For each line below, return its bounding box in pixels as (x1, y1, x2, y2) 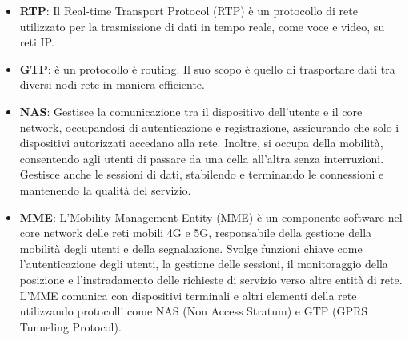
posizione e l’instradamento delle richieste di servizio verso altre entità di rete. (19, 271, 403, 287)
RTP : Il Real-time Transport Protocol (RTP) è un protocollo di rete (19, 2, 358, 18)
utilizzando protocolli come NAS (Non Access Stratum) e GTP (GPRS (19, 303, 368, 319)
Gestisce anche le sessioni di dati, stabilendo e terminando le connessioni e (19, 166, 384, 183)
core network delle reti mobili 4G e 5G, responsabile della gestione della (19, 224, 372, 241)
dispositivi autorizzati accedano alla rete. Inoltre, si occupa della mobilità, (19, 134, 383, 151)
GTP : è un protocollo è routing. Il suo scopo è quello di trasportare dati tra (19, 60, 395, 77)
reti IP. (19, 34, 54, 50)
